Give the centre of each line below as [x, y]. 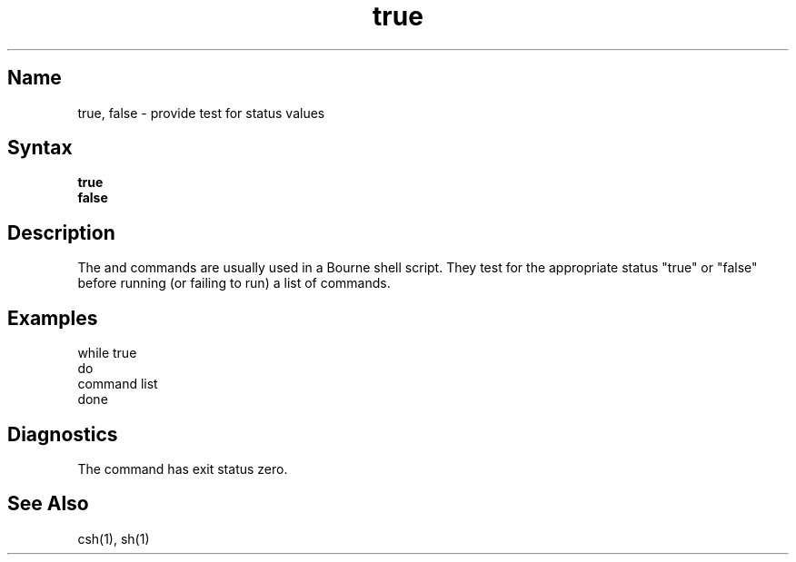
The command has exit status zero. [183, 468]
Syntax [40, 148]
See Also [48, 504]
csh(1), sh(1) [114, 538]
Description [61, 232]
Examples [53, 318]
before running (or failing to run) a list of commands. [234, 283]
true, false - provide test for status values [201, 113]
